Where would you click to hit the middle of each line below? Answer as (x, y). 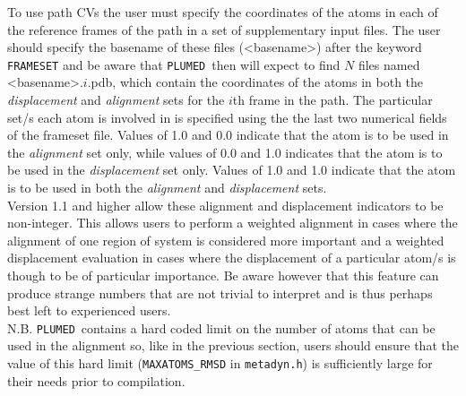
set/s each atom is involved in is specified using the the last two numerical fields (227, 117)
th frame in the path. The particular (332, 100)
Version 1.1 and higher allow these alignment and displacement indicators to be (225, 205)
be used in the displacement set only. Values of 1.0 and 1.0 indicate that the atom (232, 170)
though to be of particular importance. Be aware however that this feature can (223, 275)
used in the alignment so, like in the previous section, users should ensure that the (233, 345)
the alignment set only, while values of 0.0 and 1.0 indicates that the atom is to (225, 152)
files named (389, 64)
